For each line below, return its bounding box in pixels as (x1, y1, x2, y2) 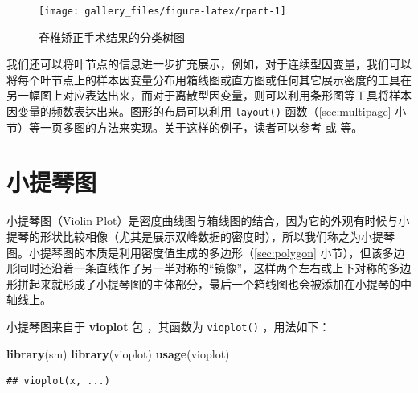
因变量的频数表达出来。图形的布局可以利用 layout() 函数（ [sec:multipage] (6, 103, 391, 120)
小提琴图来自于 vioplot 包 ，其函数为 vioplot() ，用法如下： (6, 317, 330, 334)
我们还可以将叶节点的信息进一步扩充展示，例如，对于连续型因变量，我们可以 (6, 55, 412, 72)
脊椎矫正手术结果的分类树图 (39, 28, 185, 45)
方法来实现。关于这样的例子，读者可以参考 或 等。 (96, 118, 363, 135)
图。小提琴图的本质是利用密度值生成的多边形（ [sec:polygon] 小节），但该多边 (6, 244, 405, 260)
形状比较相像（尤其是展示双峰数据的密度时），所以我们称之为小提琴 (39, 228, 395, 244)
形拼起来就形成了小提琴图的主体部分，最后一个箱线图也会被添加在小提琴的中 (6, 275, 412, 292)
